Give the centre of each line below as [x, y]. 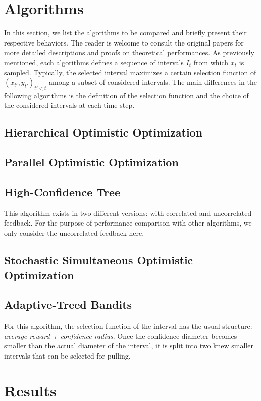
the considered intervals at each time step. [69, 105]
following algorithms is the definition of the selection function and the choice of [126, 95]
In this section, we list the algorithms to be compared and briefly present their [125, 33]
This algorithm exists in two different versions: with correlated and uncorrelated [128, 213]
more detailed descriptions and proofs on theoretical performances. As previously [129, 52]
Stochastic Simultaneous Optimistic [99, 260]
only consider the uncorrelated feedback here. [74, 233]
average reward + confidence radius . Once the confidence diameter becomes [121, 336]
